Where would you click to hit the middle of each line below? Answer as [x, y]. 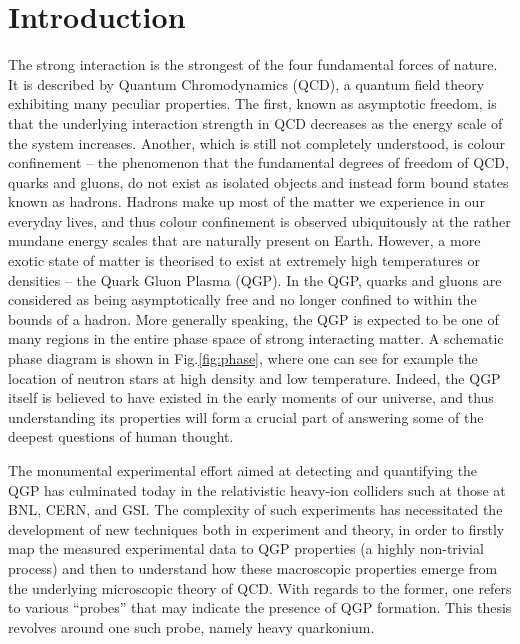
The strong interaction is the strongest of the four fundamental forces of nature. [253, 64]
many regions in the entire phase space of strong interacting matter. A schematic [256, 338]
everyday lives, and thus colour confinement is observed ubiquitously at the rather [259, 220]
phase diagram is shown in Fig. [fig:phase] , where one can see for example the [243, 358]
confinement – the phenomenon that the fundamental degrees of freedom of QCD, [258, 162]
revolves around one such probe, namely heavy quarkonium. [191, 626]
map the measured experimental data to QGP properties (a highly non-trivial [246, 548]
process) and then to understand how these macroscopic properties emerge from [253, 567]
